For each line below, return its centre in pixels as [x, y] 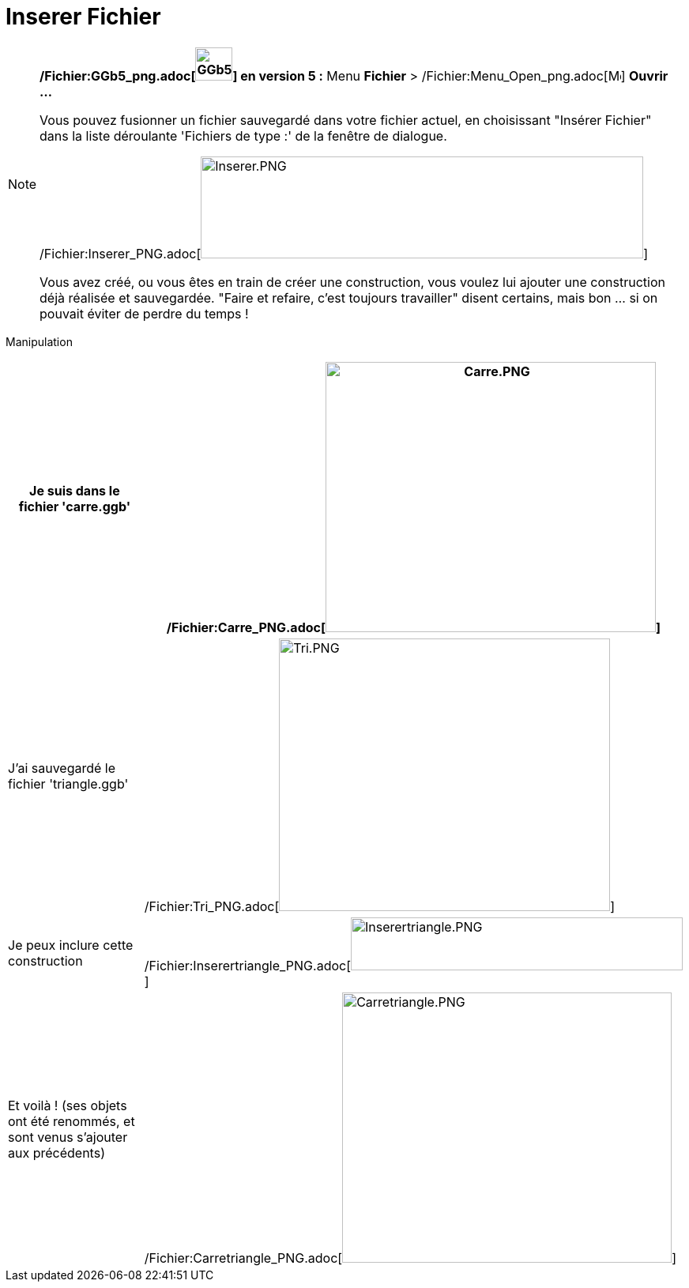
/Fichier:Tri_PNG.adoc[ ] [380, 906]
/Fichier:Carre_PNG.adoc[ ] [414, 627]
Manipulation [39, 341]
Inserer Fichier [83, 17]
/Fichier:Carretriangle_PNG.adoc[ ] [410, 1258]
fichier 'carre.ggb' [75, 506]
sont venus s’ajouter [68, 1137]
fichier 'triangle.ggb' [68, 784]
